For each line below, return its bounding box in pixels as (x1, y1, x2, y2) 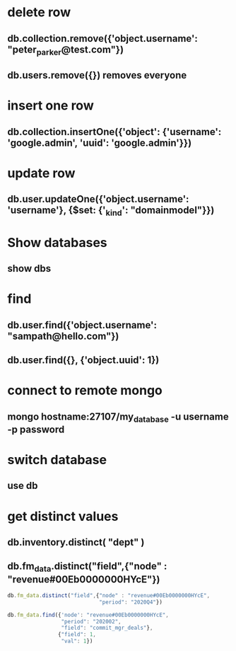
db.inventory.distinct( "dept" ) (7, 536, 145, 548)
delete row (7, 4, 71, 21)
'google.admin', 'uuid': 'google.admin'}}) (7, 137, 192, 149)
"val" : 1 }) (61, 638, 93, 645)
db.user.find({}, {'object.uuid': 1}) (7, 355, 160, 367)
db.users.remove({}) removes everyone (7, 69, 187, 81)
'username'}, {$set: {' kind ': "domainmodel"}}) (7, 204, 215, 218)
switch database (7, 452, 107, 468)
